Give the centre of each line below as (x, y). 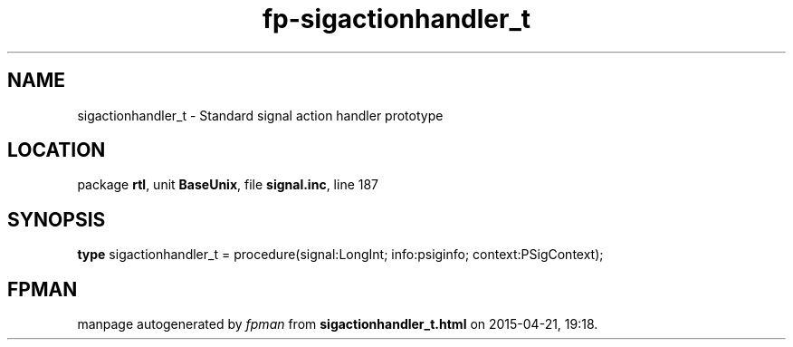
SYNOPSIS (57, 219)
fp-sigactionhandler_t (396, 19)
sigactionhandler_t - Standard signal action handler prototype (260, 115)
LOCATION (57, 150)
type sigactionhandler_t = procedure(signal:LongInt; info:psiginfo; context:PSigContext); (340, 255)
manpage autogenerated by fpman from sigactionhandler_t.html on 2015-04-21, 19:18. (338, 324)
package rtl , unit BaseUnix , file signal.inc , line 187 (228, 185)
